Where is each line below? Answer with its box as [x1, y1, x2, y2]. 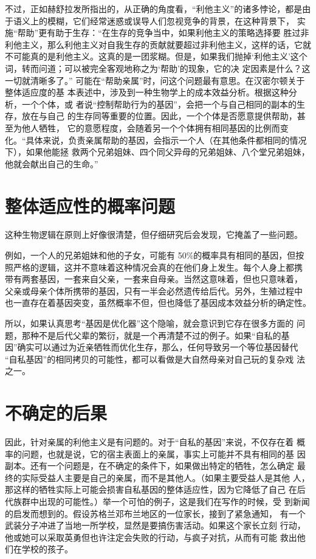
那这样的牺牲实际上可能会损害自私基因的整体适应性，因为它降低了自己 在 [5, 483, 297, 496]
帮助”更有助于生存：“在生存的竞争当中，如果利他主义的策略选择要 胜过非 [17, 26, 309, 39]
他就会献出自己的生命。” [5, 157, 98, 170]
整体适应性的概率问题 [5, 193, 176, 218]
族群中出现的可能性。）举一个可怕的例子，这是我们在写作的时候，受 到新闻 [13, 495, 310, 508]
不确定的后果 [5, 400, 108, 425]
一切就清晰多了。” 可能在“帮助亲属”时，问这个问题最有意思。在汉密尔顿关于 [5, 74, 305, 86]
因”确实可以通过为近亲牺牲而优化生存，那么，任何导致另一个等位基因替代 [5, 341, 298, 353]
